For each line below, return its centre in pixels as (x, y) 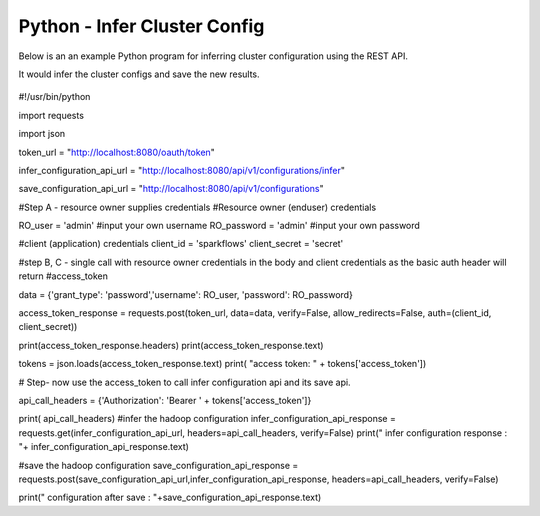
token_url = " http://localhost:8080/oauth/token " (116, 152)
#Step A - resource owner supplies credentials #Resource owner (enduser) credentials (197, 207)
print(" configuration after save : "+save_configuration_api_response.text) (170, 497)
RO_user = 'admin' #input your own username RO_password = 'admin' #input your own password (219, 226)
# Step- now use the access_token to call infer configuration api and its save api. (184, 382)
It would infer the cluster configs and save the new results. (139, 74)
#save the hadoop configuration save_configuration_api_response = (158, 465)
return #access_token (63, 276)
